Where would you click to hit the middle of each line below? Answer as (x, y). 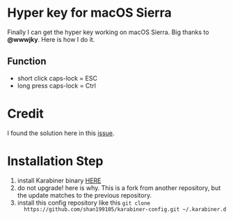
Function (27, 62)
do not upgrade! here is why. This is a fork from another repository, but (119, 188)
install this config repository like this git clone (84, 203)
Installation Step (55, 161)
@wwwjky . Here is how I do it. (51, 39)
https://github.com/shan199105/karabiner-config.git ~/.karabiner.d (125, 209)
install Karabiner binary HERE (59, 180)
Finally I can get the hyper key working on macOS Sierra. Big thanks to (108, 32)
